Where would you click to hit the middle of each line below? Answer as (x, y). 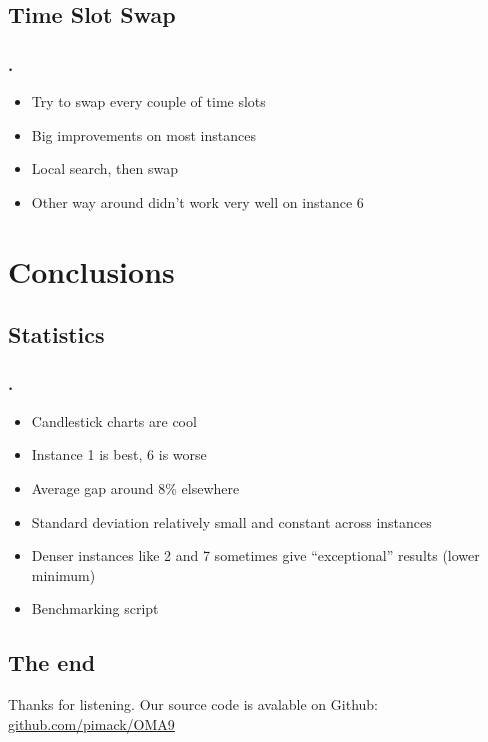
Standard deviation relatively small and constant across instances (231, 521)
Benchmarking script (95, 608)
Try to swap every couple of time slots (148, 101)
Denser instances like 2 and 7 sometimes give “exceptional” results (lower (255, 555)
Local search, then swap (104, 168)
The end (52, 662)
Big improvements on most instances (143, 134)
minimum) (63, 574)
